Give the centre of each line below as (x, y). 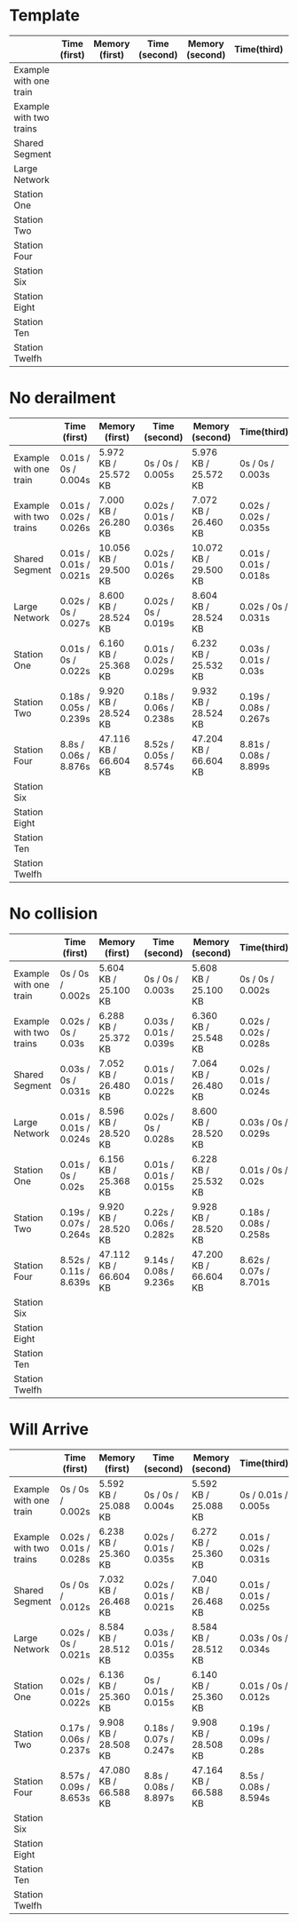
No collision (54, 914)
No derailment (63, 398)
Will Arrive (49, 1429)
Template (44, 16)
